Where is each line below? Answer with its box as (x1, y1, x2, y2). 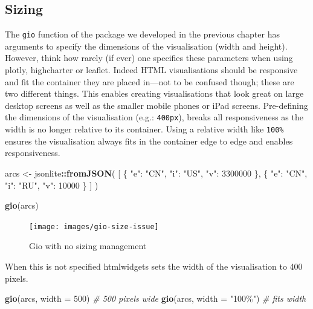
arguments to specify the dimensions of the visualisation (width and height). (5, 39, 288, 52)
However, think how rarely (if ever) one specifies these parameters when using (5, 51, 293, 64)
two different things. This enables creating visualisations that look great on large (5, 87, 304, 100)
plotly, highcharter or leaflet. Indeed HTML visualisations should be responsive (5, 63, 298, 76)
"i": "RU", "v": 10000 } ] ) (5, 178, 98, 191)
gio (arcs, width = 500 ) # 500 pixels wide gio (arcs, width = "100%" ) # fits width (5, 292, 306, 305)
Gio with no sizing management (29, 239, 147, 252)
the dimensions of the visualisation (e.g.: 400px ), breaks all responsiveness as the (5, 111, 303, 123)
